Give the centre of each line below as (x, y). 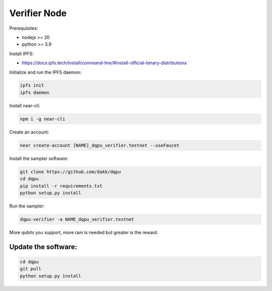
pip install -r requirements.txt (61, 186)
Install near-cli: (25, 105)
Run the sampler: (27, 206)
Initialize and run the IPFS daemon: (45, 72)
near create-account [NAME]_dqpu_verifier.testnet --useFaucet (100, 145)
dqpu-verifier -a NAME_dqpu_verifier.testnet (77, 219)
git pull (31, 269)
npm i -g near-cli (43, 119)
